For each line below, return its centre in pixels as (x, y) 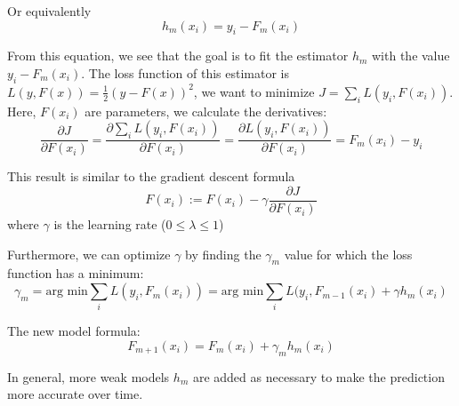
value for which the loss (348, 254)
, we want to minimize (254, 91)
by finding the (223, 254)
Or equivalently (49, 11)
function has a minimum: (76, 273)
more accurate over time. (75, 394)
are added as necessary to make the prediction (318, 376)
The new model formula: (74, 331)
